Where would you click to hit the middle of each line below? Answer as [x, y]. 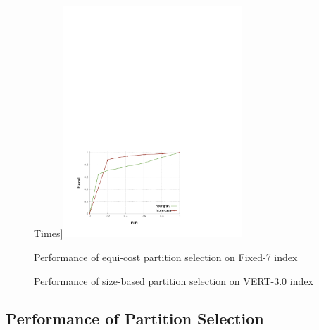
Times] [49, 233]
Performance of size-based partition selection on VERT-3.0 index [174, 280]
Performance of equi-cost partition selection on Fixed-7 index [166, 256]
